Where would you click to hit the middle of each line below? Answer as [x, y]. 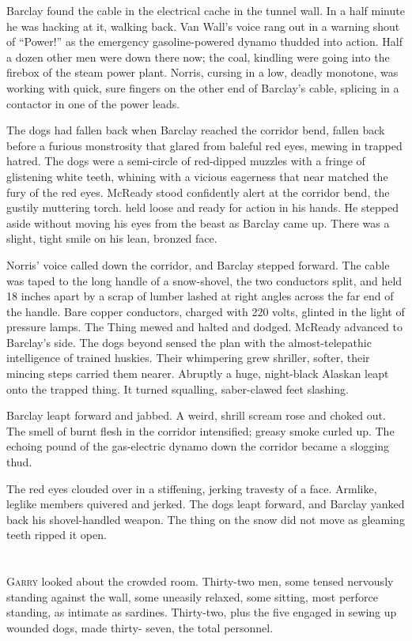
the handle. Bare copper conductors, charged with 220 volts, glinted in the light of [206, 311]
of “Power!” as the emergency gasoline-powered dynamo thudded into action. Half [204, 41]
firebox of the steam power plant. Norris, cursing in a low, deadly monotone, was [202, 72]
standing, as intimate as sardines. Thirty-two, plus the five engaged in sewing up [202, 612]
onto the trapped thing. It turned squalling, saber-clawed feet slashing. [178, 388]
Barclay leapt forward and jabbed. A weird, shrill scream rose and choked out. [196, 415]
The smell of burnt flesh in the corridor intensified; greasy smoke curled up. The [200, 430]
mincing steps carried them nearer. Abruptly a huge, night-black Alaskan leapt [198, 373]
